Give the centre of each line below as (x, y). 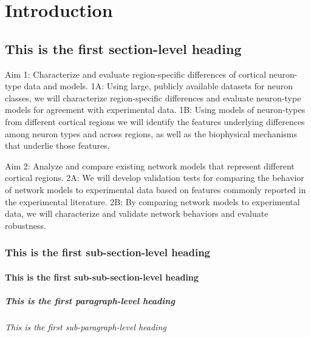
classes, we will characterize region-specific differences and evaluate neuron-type (153, 97)
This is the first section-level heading (123, 48)
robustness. (26, 225)
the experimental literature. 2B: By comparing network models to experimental (152, 201)
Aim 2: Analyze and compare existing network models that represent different (150, 165)
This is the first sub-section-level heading (108, 252)
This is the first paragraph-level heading (90, 300)
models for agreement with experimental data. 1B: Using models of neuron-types (155, 110)
